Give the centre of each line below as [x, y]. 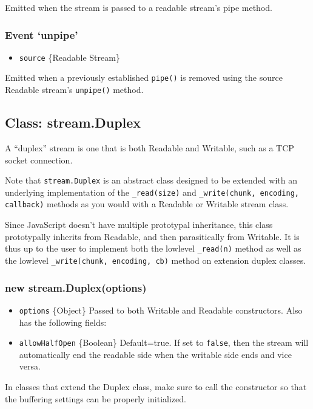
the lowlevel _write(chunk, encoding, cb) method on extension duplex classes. [156, 260]
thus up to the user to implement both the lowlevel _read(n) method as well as [153, 248]
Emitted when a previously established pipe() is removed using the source [144, 77]
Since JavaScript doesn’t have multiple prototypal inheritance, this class [139, 225]
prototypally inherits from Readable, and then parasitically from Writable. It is [152, 236]
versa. [30, 366]
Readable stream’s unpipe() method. [74, 90]
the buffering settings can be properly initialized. [96, 398]
